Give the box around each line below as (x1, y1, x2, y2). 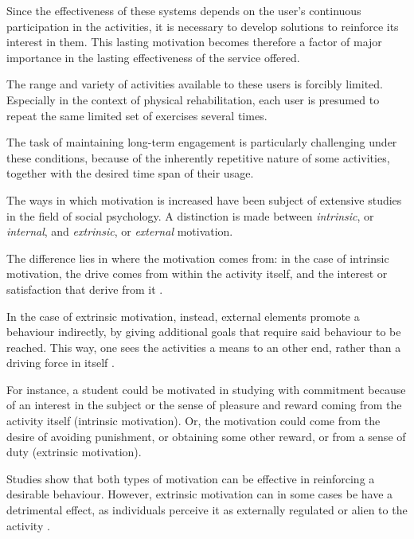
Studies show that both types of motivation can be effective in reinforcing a (6, 470, 375, 486)
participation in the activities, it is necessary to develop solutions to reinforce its (6, 18, 399, 34)
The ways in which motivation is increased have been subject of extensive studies (6, 191, 402, 208)
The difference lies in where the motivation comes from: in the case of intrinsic (6, 249, 389, 266)
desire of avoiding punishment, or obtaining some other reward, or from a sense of (6, 428, 406, 444)
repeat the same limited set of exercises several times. (6, 107, 268, 123)
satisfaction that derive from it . (6, 280, 163, 297)
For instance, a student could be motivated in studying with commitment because (6, 381, 406, 397)
